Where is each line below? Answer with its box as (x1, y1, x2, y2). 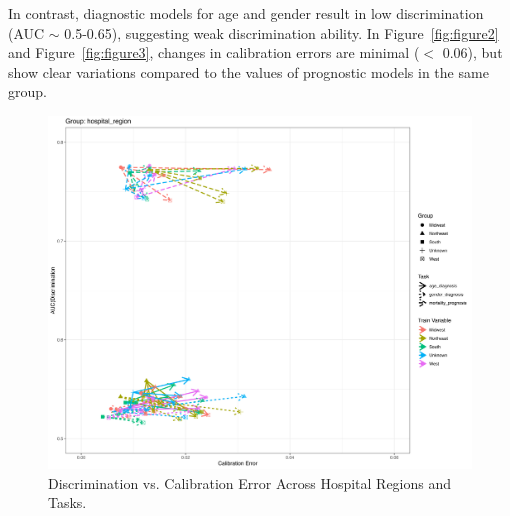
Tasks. (48, 492, 87, 513)
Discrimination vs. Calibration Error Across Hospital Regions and (48, 472, 452, 493)
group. (8, 81, 47, 102)
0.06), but (442, 42, 503, 63)
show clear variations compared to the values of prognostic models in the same (8, 61, 489, 82)
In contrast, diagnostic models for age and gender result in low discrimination (8, 3, 484, 23)
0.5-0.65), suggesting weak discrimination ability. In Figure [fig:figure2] (64, 22, 499, 43)
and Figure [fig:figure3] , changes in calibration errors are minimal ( (8, 42, 420, 63)
